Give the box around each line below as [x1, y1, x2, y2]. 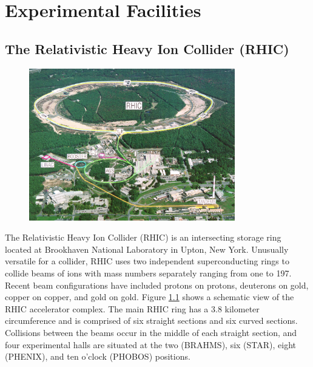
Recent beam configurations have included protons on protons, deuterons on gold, [5, 278, 309, 291]
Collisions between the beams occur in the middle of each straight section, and [5, 326, 297, 338]
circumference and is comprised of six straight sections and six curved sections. [5, 314, 298, 327]
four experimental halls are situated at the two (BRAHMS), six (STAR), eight [5, 338, 297, 351]
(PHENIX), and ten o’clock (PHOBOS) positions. [5, 350, 190, 363]
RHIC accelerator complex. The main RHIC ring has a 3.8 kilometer [5, 302, 260, 315]
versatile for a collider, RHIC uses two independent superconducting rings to [5, 255, 289, 267]
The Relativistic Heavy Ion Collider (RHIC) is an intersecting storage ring [5, 231, 281, 244]
